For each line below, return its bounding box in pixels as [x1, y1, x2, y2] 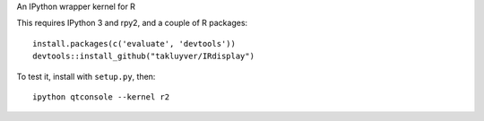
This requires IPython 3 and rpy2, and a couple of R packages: [16, 18, 248, 29]
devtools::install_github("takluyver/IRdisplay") [32, 51, 255, 62]
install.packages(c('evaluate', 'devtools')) [32, 39, 237, 48]
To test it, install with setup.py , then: [16, 71, 156, 82]
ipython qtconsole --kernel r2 [32, 91, 170, 102]
